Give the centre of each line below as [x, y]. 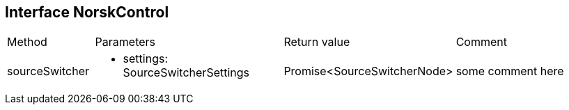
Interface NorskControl [87, 12]
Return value [317, 42]
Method [27, 42]
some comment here [510, 71]
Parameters [125, 42]
